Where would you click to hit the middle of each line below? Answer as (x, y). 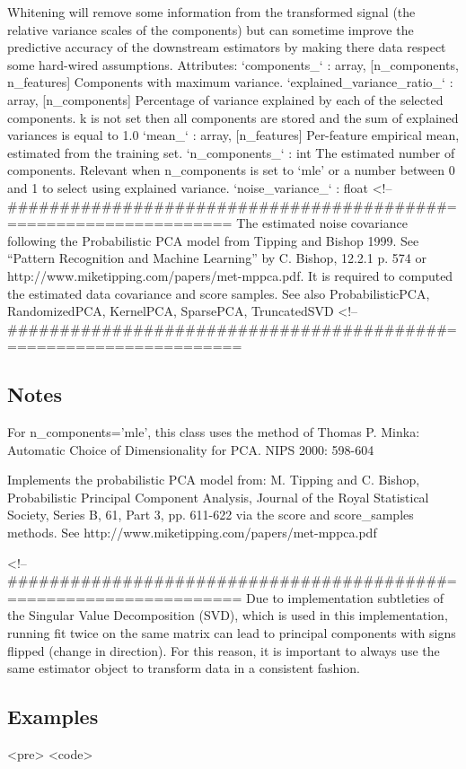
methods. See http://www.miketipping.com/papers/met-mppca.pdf (192, 533)
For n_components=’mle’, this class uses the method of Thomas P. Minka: (214, 432)
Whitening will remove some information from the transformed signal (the (211, 12)
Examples (53, 717)
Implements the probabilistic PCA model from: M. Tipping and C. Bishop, (214, 480)
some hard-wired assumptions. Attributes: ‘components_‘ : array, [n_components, (233, 64)
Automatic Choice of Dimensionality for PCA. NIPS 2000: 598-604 (191, 449)
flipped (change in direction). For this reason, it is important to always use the (224, 650)
